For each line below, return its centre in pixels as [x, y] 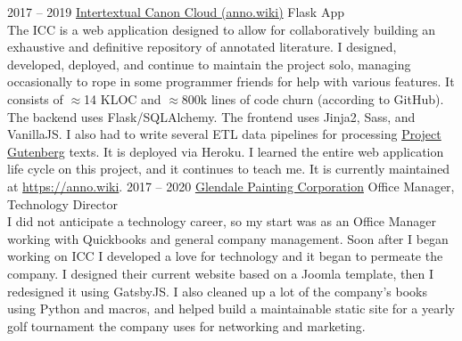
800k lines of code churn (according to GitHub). [313, 98]
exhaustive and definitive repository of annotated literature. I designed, [202, 47]
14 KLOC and [123, 98]
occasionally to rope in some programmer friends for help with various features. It [231, 81]
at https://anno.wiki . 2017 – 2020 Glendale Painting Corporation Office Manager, [231, 186]
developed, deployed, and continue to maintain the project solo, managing [209, 64]
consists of [35, 98]
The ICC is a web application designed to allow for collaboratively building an [222, 29]
